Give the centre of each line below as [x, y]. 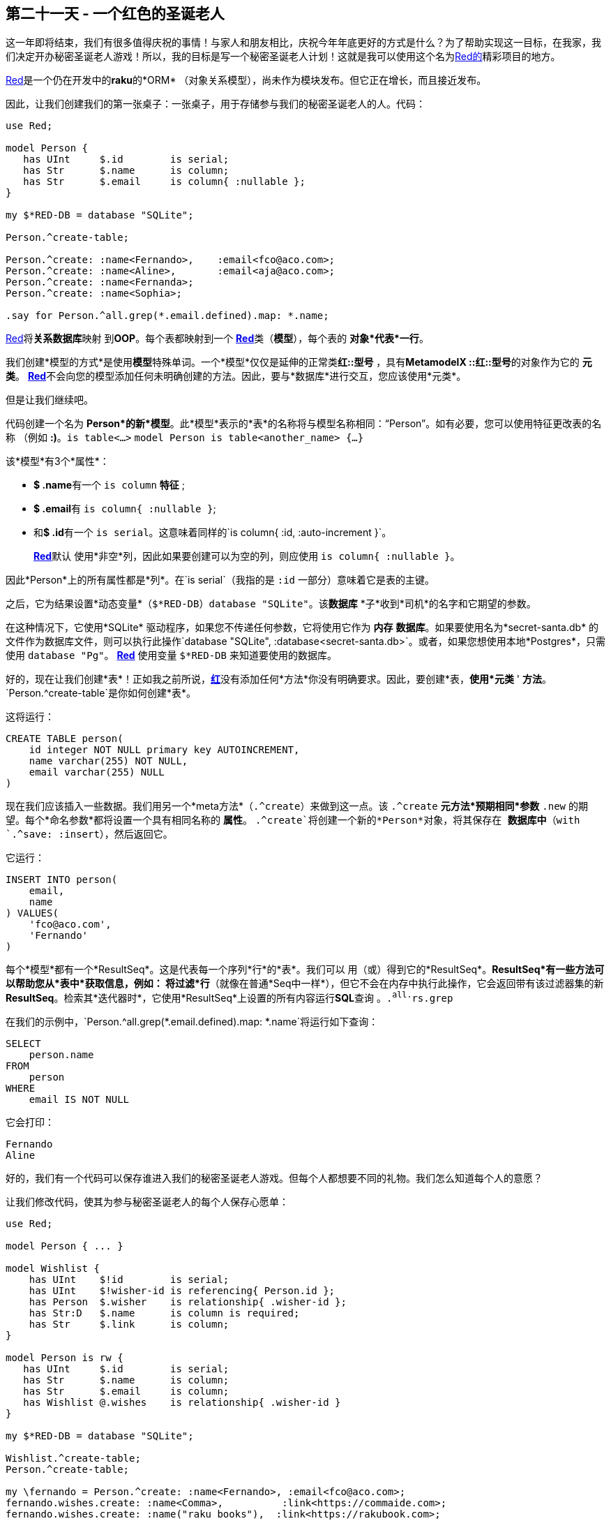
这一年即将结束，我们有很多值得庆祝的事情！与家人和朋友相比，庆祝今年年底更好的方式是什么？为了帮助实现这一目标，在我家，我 [303, 43]
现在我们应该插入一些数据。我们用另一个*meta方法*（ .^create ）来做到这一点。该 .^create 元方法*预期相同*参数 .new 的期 [297, 806]
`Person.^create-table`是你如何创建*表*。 [101, 693]
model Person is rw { [65, 1358]
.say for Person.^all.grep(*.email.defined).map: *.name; [167, 316]
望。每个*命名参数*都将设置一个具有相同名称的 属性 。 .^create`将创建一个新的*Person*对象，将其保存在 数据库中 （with [293, 820]
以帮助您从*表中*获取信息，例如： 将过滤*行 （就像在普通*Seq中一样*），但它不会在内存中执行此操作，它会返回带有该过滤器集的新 [305, 984]
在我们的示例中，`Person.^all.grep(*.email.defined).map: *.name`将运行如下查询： [192, 1022]
